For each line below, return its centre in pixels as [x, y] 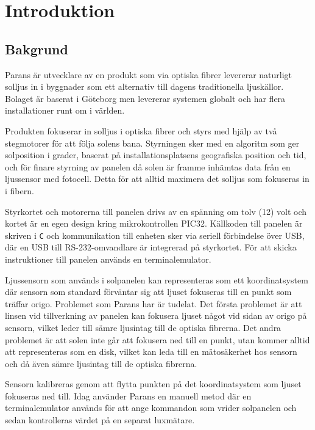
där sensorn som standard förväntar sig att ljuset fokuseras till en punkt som [148, 292]
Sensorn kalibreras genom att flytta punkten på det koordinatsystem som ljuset [153, 384]
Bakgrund [37, 49]
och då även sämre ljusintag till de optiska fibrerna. [101, 363]
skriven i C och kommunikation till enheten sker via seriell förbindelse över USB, [155, 235]
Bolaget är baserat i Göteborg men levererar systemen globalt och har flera [145, 98]
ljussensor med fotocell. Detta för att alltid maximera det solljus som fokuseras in [157, 179]
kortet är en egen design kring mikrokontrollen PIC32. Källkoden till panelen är [154, 223]
